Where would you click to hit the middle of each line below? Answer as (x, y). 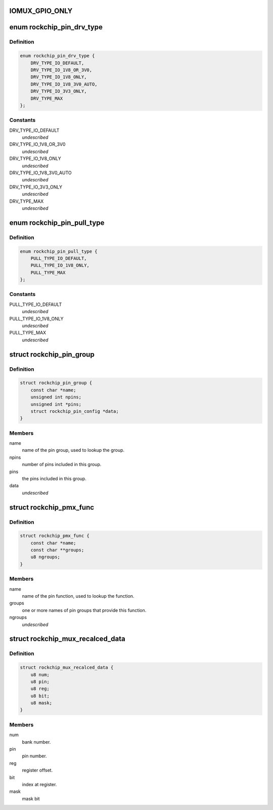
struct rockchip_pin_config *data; (75, 411)
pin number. (35, 756)
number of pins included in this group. (62, 465)
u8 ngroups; (45, 557)
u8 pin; (40, 682)
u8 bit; (40, 696)
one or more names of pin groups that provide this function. (84, 610)
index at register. (39, 784)
